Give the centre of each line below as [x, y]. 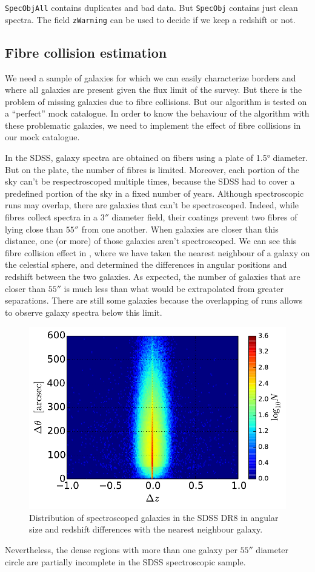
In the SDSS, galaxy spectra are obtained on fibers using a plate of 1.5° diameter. [157, 158]
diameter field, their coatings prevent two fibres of [204, 217]
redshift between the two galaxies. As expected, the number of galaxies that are [153, 277]
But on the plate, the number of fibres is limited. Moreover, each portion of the [152, 169]
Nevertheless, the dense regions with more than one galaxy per [121, 550]
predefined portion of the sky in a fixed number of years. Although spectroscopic [154, 193]
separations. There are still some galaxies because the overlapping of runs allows [154, 300]
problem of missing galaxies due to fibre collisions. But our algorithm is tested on [156, 101]
